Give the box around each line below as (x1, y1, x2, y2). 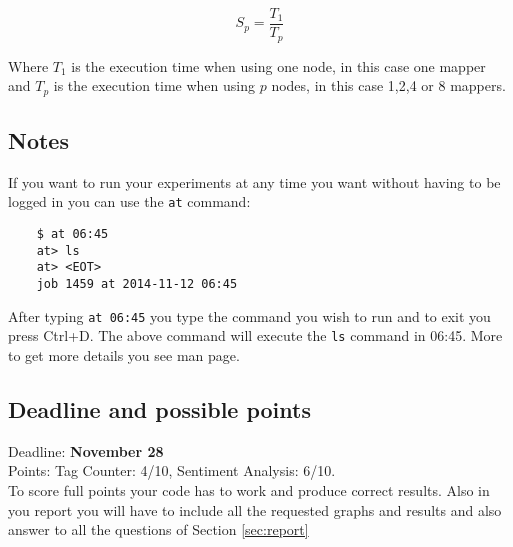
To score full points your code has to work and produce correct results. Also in (8, 479, 490, 500)
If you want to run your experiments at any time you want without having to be (8, 171, 501, 192)
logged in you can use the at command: (8, 191, 251, 212)
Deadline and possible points (8, 393, 311, 424)
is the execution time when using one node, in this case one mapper (71, 55, 486, 76)
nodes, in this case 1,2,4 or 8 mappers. (271, 75, 506, 96)
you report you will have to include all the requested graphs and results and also (8, 499, 502, 520)
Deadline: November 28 (8, 440, 164, 461)
